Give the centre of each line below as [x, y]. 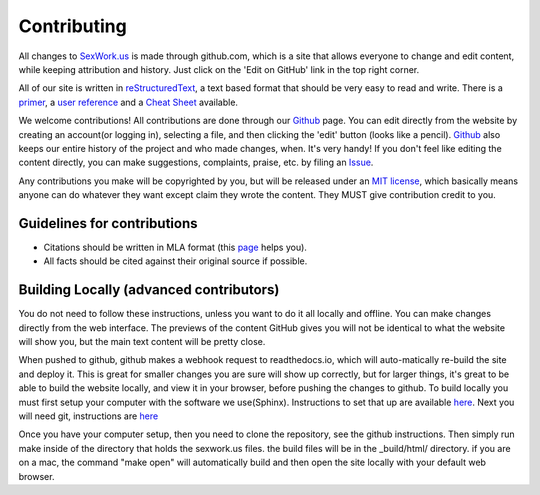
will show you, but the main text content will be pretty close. [142, 342]
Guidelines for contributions [108, 223]
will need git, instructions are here [88, 416]
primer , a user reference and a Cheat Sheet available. [128, 102]
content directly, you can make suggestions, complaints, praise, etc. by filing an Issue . [196, 162]
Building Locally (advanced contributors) [149, 290]
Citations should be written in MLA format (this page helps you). [175, 247]
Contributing [72, 26]
